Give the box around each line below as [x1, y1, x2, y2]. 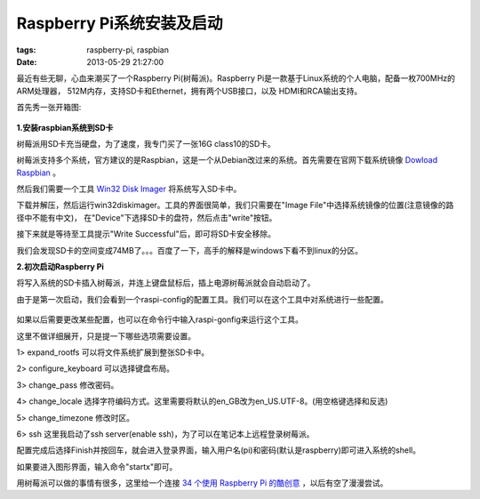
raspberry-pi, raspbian [86, 44, 169, 55]
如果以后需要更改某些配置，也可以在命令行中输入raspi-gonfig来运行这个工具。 [16, 314, 304, 325]
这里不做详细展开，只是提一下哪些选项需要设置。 [16, 330, 196, 342]
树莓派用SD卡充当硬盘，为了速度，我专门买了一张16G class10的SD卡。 [16, 138, 276, 149]
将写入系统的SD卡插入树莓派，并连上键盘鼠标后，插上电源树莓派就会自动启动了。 [16, 278, 316, 288]
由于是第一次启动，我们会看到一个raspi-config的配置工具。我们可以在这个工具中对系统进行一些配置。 [16, 294, 388, 304]
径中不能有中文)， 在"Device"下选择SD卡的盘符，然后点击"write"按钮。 [16, 212, 277, 222]
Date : [16, 56, 37, 67]
